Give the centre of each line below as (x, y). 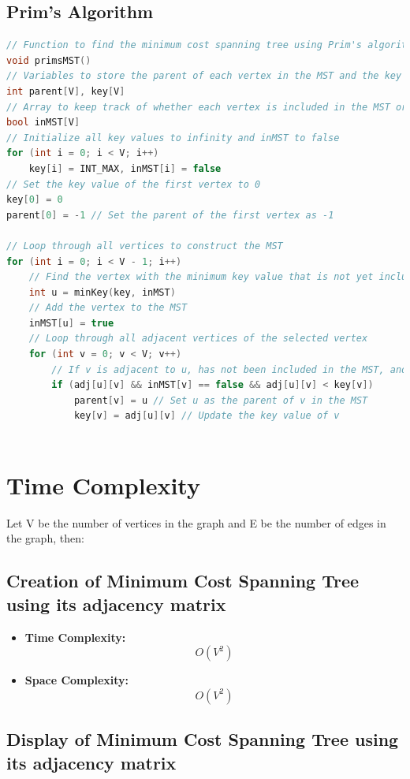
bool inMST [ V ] (43, 123)
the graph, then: (45, 538)
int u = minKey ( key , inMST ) (102, 292)
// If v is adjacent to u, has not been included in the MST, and (229, 369)
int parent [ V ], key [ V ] (66, 91)
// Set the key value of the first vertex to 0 (134, 184)
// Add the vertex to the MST (108, 308)
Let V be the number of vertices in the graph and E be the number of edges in (196, 522)
